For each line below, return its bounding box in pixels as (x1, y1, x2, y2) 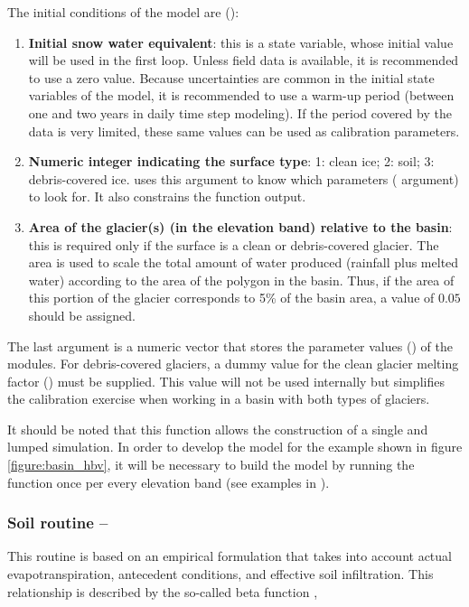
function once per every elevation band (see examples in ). (7, 472, 330, 491)
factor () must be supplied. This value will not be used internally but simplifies (7, 371, 445, 390)
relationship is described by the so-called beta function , (7, 582, 318, 601)
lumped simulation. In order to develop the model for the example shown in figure (7, 437, 463, 456)
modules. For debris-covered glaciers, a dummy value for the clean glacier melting (7, 354, 459, 373)
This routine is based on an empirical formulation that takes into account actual (7, 546, 452, 565)
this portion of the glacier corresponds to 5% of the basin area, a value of (28, 288, 435, 307)
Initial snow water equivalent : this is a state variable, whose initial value (28, 33, 454, 51)
